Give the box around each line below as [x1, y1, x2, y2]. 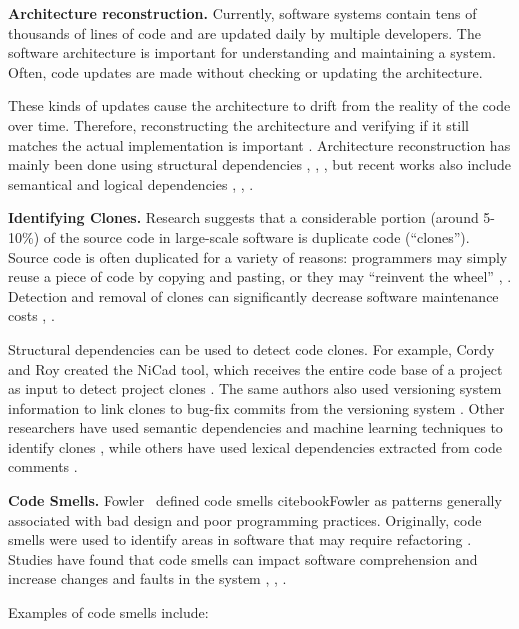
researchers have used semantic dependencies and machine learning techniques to [8, 417, 503, 438]
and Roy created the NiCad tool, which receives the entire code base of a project [8, 358, 503, 379]
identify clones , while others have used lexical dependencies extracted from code [8, 436, 502, 457]
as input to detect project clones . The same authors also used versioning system [8, 378, 502, 399]
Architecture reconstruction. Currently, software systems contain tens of [8, 3, 477, 23]
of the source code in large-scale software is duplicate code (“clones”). [43, 226, 470, 247]
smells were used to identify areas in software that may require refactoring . [8, 529, 472, 550]
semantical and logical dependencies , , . [8, 173, 254, 194]
